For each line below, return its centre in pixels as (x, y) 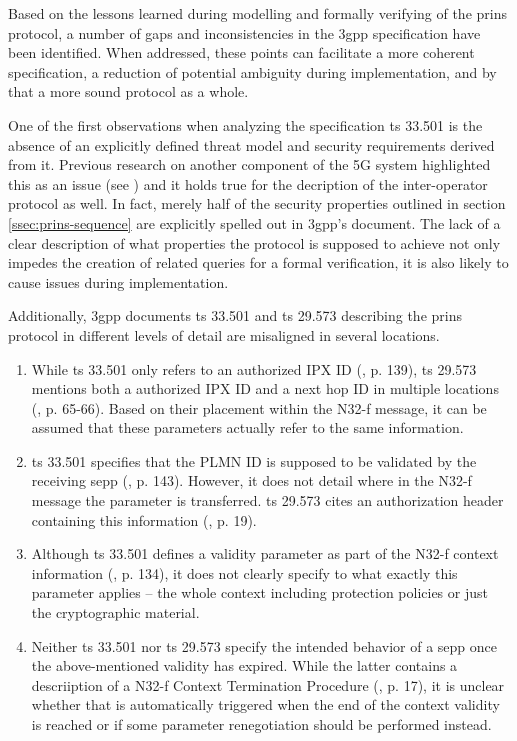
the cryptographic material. (115, 612)
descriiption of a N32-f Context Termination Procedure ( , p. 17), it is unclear (268, 684)
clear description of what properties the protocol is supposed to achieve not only (254, 242)
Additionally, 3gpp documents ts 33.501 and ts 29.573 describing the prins (235, 315)
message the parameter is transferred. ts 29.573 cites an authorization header (267, 500)
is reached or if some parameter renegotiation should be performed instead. (261, 724)
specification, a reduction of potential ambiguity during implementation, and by (252, 71)
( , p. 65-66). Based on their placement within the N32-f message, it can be (259, 407)
